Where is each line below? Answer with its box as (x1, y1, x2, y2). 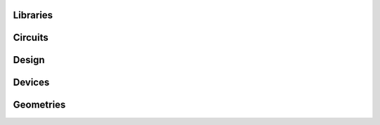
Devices (13, 77, 50, 88)
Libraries (13, 9, 53, 21)
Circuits (13, 32, 49, 44)
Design (13, 54, 45, 66)
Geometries (13, 99, 66, 111)
